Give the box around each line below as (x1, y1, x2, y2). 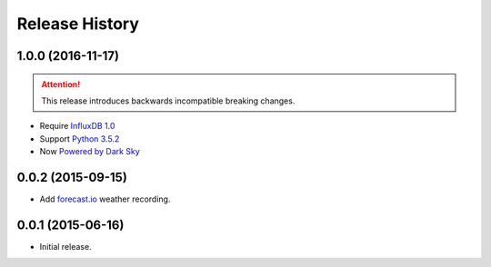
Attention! (41, 78, 81, 90)
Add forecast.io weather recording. (39, 193, 171, 204)
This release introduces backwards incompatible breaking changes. (41, 95, 296, 106)
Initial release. (39, 241, 92, 252)
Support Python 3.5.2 (39, 133, 120, 144)
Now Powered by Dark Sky (39, 146, 140, 157)
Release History (16, 14, 140, 34)
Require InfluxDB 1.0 (39, 121, 115, 132)
